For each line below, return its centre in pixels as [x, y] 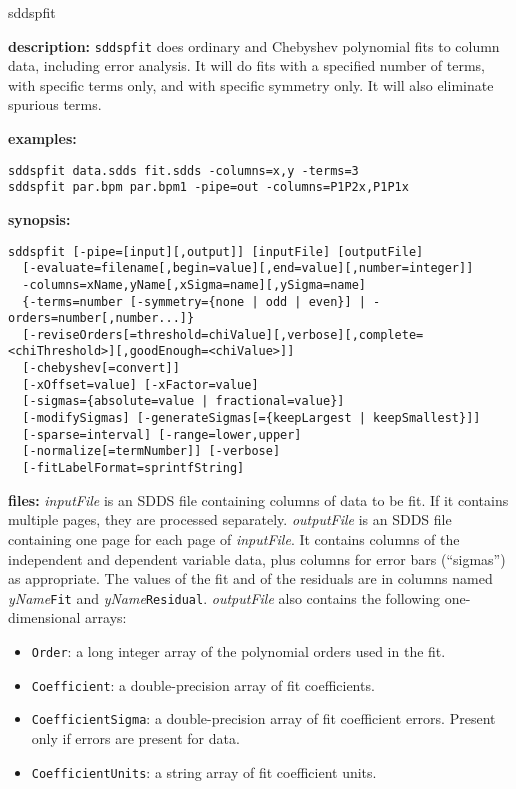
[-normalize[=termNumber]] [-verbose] [151, 451]
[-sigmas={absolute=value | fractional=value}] [183, 401]
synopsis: [39, 218]
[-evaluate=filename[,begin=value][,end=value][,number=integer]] [248, 268]
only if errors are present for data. [135, 737]
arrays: [106, 617]
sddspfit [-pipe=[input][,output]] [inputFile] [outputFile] [216, 251]
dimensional [44, 617]
